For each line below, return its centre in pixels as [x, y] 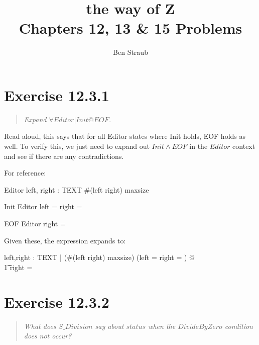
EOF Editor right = [35, 223]
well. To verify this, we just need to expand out [77, 146]
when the [162, 326]
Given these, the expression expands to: [65, 240]
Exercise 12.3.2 [57, 301]
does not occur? [48, 336]
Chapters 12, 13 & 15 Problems [131, 28]
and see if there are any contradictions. [64, 156]
